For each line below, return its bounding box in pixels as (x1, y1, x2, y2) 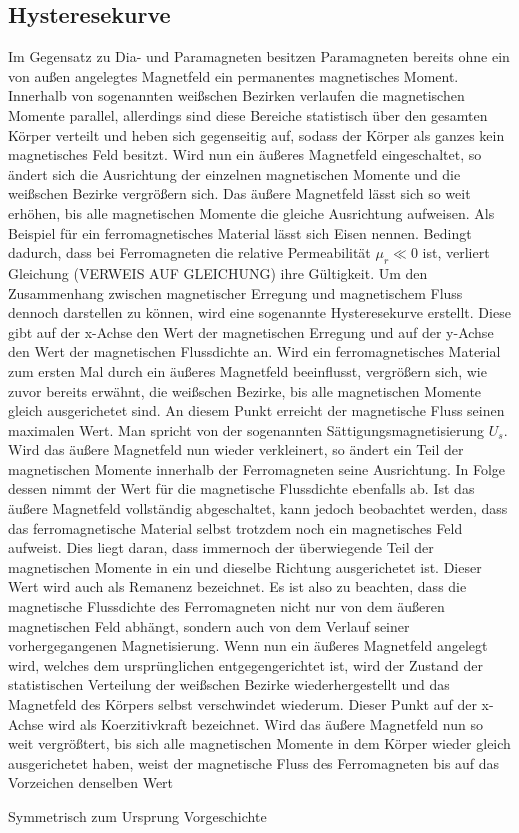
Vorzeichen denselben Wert (8, 772, 174, 793)
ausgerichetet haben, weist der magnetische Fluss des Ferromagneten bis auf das (8, 752, 500, 773)
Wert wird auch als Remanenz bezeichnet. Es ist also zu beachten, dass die (8, 576, 467, 597)
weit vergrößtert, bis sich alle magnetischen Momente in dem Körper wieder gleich (8, 733, 511, 754)
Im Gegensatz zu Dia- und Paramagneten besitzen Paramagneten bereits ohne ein (8, 46, 510, 67)
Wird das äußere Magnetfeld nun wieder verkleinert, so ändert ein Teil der (8, 439, 464, 460)
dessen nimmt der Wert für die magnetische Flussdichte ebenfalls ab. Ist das (8, 478, 475, 499)
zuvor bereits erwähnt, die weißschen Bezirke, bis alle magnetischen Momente (8, 380, 482, 401)
